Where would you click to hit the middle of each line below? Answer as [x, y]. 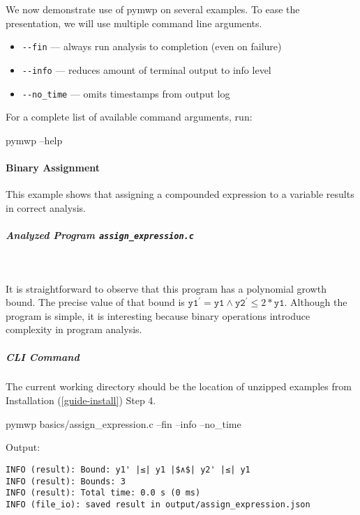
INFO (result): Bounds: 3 [66, 481]
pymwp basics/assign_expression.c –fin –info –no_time [123, 423]
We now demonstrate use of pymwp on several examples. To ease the [153, 9]
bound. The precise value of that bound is [95, 302]
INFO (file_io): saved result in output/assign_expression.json [158, 504]
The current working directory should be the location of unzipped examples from [179, 386]
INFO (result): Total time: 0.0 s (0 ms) [103, 493]
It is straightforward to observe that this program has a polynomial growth [166, 288]
